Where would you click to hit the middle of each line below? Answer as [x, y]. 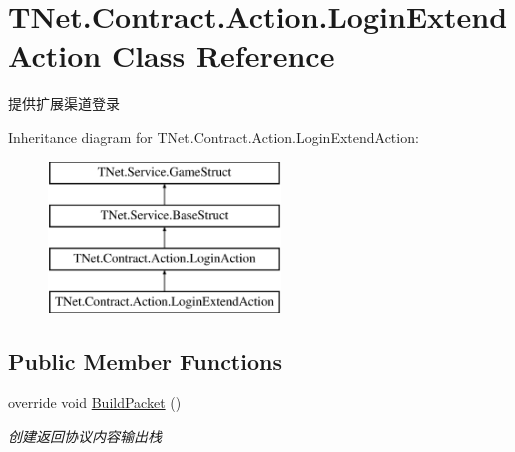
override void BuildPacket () [95, 402]
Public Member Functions [145, 360]
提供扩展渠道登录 [64, 103]
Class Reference [223, 55]
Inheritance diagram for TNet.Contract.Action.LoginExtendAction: [213, 136]
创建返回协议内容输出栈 [85, 436]
